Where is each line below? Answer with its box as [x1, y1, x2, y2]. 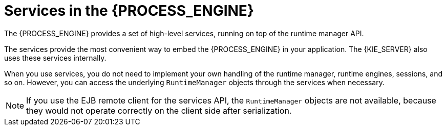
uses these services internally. [4, 53, 107, 62]
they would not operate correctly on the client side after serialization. [26, 105, 292, 116]
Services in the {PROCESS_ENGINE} [4, 2, 254, 19]
